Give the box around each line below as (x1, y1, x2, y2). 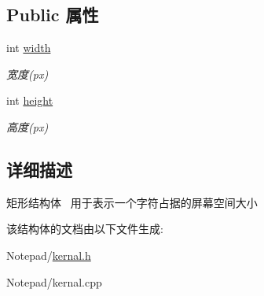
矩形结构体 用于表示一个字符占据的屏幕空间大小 (6, 194, 258, 210)
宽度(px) (6, 65, 49, 82)
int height (6, 92, 53, 109)
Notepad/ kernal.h (6, 246, 91, 263)
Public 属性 (6, 2, 99, 27)
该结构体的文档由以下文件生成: (6, 220, 163, 237)
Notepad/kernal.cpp (6, 273, 102, 290)
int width (6, 39, 51, 56)
